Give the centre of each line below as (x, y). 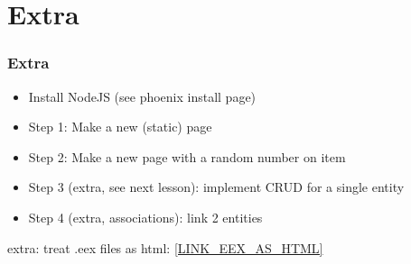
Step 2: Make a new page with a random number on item (187, 156)
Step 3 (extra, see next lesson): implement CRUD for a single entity (216, 187)
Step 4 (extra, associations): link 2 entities (145, 217)
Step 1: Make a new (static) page (120, 127)
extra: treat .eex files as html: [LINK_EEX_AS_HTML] (165, 247)
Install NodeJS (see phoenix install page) (142, 96)
